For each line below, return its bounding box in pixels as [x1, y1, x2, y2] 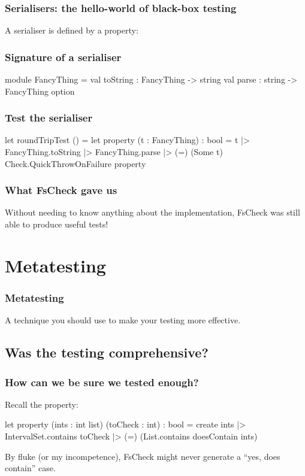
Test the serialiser [5, 110, 93, 125]
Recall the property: [5, 398, 78, 410]
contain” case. [5, 462, 56, 474]
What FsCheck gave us [5, 183, 117, 198]
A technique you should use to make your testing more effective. [5, 314, 241, 326]
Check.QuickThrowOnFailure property [5, 157, 146, 169]
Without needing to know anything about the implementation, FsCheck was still [5, 206, 300, 219]
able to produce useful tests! [5, 218, 108, 231]
